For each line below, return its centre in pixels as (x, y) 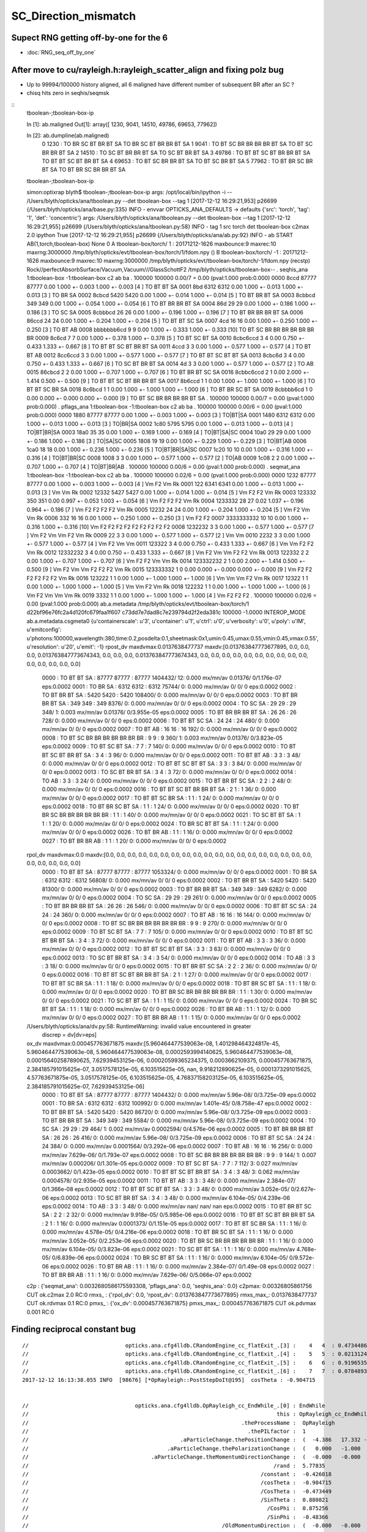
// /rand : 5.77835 (174, 1466)
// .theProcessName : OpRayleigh (179, 1423)
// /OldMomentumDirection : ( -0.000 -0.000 (191, 1526)
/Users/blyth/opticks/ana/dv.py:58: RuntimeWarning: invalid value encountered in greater (139, 1026)
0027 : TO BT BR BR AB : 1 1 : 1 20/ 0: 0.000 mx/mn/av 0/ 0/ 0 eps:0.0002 (134, 841)
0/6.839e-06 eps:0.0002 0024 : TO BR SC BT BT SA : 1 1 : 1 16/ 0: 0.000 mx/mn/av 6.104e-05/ (170, 1258)
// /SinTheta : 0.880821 (175, 1500)
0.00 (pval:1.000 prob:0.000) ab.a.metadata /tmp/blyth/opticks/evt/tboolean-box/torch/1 (138, 604)
